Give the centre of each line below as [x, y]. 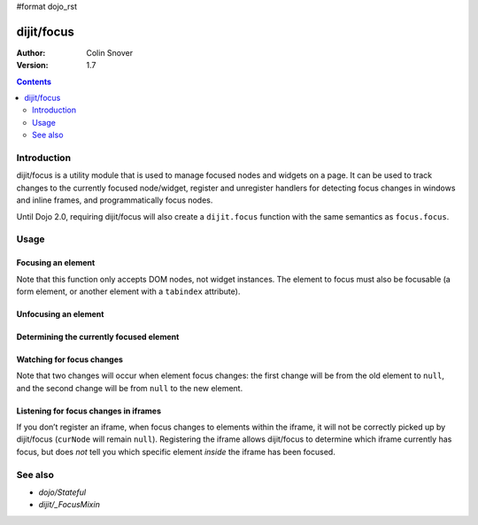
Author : [31, 52]
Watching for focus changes [70, 359]
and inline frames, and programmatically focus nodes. [115, 200]
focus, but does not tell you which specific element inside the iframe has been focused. [176, 452]
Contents [34, 81]
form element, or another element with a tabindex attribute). [128, 291]
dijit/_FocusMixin [69, 505]
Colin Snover [110, 52]
